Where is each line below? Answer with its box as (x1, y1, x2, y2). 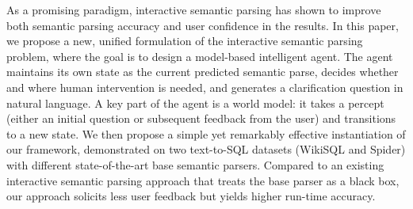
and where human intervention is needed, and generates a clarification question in (6, 78, 403, 95)
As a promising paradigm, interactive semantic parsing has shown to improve (6, 2, 381, 17)
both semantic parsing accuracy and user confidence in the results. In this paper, (6, 17, 399, 33)
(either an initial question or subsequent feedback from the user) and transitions (6, 110, 396, 127)
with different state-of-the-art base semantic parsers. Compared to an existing (6, 156, 384, 173)
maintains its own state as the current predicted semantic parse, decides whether (6, 63, 399, 80)
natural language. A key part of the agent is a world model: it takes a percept (6, 94, 384, 111)
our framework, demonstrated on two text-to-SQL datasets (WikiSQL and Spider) (6, 141, 406, 158)
